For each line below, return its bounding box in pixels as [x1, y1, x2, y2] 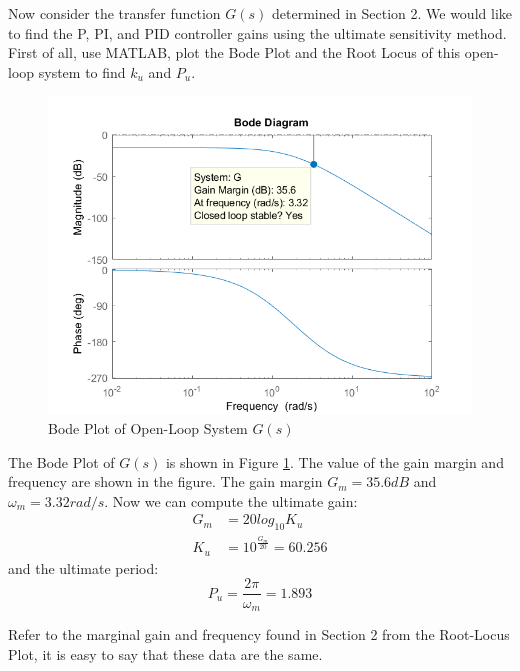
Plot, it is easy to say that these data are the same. [8, 643, 323, 664]
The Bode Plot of [8, 451, 115, 472]
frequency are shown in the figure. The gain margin [8, 471, 323, 492]
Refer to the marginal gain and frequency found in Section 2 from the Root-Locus [8, 624, 510, 644]
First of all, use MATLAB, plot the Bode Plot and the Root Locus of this [8, 42, 461, 63]
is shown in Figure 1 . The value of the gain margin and [165, 451, 504, 472]
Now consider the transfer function [8, 3, 221, 23]
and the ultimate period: [8, 557, 159, 578]
